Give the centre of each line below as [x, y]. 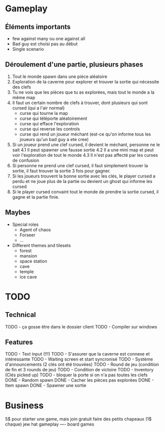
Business [24, 405]
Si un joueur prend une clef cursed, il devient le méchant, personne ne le [86, 144]
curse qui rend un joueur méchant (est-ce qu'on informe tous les [85, 134]
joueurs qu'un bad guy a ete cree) [54, 139]
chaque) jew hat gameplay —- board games [50, 424]
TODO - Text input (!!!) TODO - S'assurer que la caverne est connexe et [78, 354]
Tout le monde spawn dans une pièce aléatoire [60, 76]
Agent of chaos [35, 229]
